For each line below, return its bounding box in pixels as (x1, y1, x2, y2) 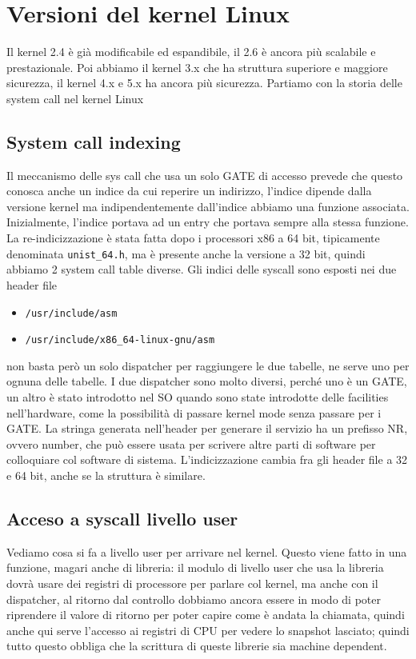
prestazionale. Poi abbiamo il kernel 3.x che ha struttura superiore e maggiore (6, 58, 388, 75)
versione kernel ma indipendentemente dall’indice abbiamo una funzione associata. (6, 198, 410, 214)
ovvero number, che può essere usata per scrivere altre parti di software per (6, 435, 376, 452)
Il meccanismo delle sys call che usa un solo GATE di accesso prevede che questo (6, 166, 403, 183)
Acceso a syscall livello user (6, 505, 238, 530)
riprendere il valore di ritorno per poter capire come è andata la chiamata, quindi (6, 606, 405, 623)
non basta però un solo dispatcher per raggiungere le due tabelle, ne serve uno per (6, 357, 410, 373)
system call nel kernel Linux (6, 90, 144, 106)
